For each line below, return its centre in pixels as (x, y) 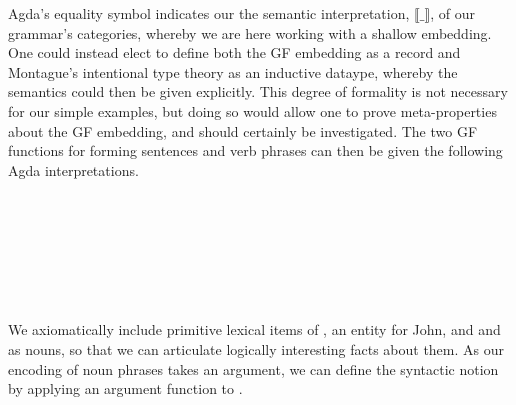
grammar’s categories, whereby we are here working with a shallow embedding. (250, 32)
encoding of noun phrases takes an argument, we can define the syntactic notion (253, 368)
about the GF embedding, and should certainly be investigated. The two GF (243, 130)
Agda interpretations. (73, 169)
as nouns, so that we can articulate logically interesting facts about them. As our (256, 348)
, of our (452, 13)
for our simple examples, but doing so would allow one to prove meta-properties (252, 110)
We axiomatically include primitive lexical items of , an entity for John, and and (254, 329)
